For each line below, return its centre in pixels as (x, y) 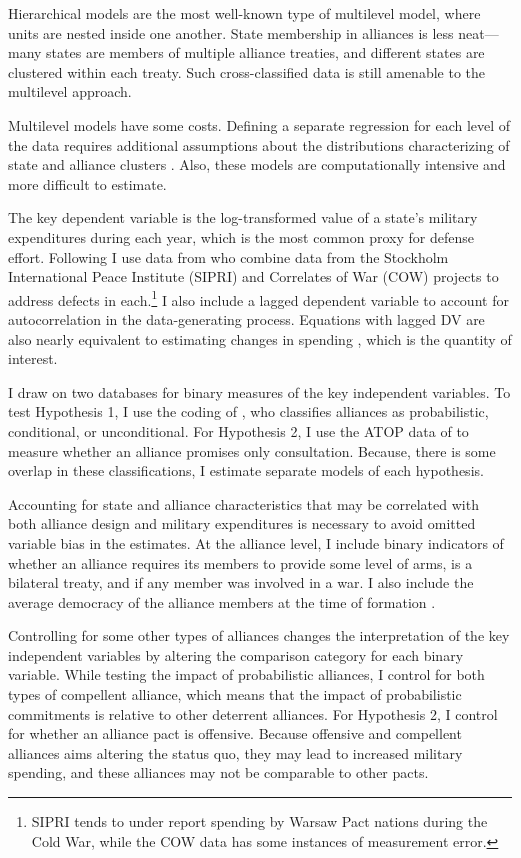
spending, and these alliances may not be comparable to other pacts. (218, 772)
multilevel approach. (70, 91)
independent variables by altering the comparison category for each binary (236, 654)
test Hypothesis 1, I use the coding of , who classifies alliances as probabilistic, (248, 411)
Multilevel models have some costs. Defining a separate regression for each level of (259, 124)
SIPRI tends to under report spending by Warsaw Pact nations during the (259, 821)
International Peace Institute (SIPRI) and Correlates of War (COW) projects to (253, 276)
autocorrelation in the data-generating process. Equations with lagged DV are (246, 318)
